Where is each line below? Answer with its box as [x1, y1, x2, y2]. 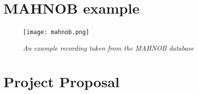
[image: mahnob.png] [23, 29, 90, 36]
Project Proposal [3, 71, 119, 91]
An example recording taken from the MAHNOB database [23, 42, 194, 53]
